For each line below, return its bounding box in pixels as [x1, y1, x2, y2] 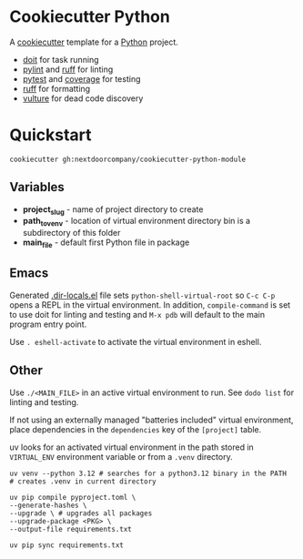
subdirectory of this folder [22, 228, 121, 239]
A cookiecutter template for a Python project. [9, 36, 179, 47]
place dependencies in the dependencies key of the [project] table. [9, 423, 262, 434]
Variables [9, 179, 66, 195]
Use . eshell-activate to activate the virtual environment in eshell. [9, 336, 262, 347]
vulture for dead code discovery [22, 93, 144, 104]
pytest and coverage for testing [22, 73, 141, 84]
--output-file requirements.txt [9, 524, 132, 534]
